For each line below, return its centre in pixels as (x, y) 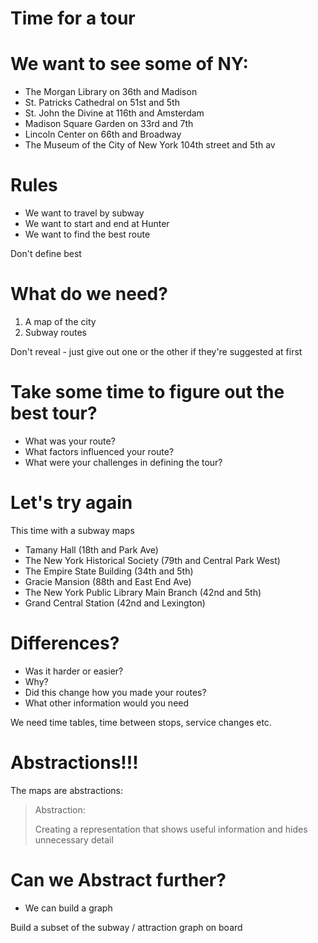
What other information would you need (107, 703)
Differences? (65, 643)
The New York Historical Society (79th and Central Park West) (152, 560)
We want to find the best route (87, 234)
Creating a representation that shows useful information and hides (171, 829)
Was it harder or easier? (74, 671)
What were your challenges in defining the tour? (123, 462)
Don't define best (46, 254)
